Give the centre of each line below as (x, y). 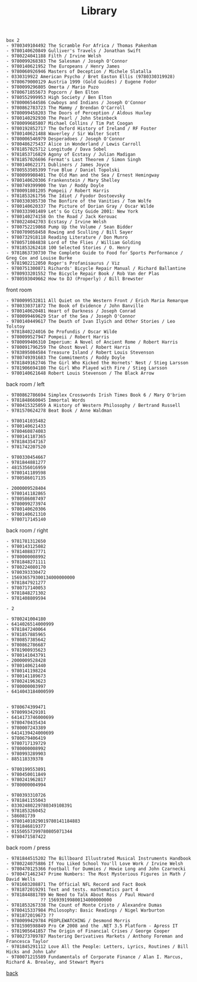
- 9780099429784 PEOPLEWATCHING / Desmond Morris (68, 921)
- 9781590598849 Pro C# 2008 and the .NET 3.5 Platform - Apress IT (92, 926)
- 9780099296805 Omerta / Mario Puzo (52, 87)
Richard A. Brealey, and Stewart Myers (55, 962)
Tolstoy (16, 327)
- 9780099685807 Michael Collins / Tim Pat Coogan (70, 123)
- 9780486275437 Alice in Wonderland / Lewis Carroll (74, 144)
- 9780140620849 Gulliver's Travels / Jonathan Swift (74, 51)
